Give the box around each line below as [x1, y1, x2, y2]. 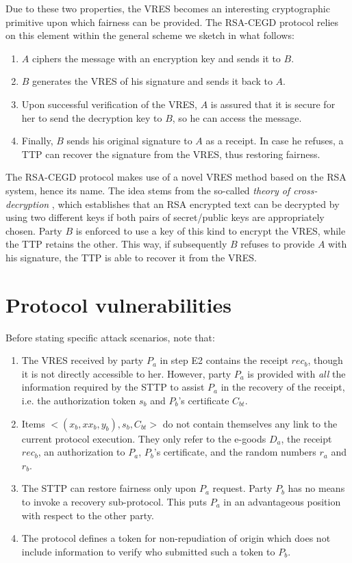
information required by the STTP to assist [21, 380, 205, 394]
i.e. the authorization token [21, 393, 136, 407]
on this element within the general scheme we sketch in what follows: [5, 28, 294, 42]
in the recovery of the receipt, [221, 380, 345, 394]
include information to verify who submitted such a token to [21, 544, 275, 558]
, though [307, 353, 343, 367]
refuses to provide [240, 237, 315, 251]
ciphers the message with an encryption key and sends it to [32, 51, 281, 65]
